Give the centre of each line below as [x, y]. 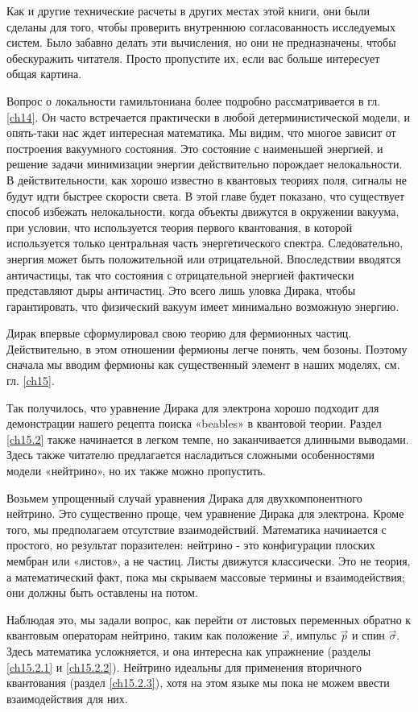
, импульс [313, 635]
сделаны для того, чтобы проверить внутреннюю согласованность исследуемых [201, 26]
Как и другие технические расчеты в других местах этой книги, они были [188, 10]
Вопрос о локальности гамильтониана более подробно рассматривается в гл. [194, 100]
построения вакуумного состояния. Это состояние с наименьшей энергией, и [195, 148]
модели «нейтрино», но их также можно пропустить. [136, 471]
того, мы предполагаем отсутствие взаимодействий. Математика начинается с [197, 529]
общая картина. [44, 74]
